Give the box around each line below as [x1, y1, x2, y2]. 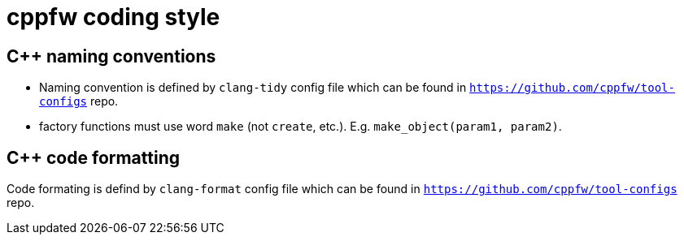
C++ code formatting [7, 147, 181, 168]
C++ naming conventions [7, 45, 216, 67]
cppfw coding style [7, 3, 220, 31]
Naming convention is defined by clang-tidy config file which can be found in [39, 80, 467, 95]
